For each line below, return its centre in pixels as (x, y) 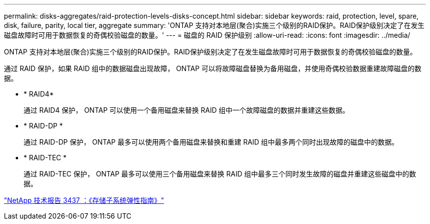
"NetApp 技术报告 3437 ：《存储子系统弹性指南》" (84, 200)
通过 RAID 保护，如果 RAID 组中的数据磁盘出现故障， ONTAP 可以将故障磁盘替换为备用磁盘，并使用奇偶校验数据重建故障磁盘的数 (213, 68)
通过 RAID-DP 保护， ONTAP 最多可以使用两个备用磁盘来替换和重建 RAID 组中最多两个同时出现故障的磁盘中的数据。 (211, 142)
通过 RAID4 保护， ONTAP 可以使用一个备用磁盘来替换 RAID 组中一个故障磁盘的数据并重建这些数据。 (187, 110)
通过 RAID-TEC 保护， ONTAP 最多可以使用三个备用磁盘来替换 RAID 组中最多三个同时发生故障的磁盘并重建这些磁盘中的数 (220, 174)
